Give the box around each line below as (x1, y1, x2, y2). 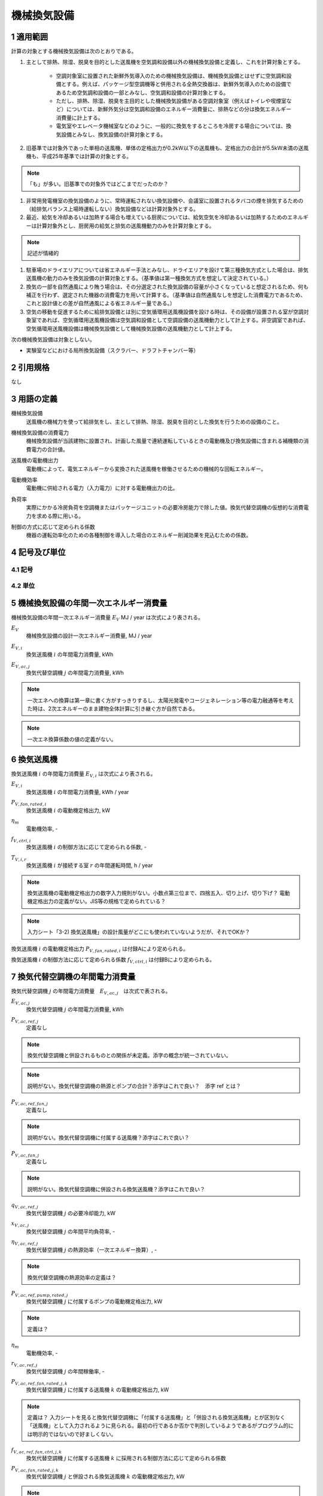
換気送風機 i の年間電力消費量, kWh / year (26, 788, 129, 795)
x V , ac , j (11, 1220, 29, 1228)
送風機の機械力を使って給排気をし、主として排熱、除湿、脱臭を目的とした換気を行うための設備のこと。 (26, 418, 282, 425)
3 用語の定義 (11, 394, 58, 404)
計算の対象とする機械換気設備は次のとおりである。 (11, 48, 137, 55)
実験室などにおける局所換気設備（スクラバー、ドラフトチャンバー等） (26, 347, 199, 354)
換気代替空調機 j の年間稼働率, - (26, 1368, 105, 1375)
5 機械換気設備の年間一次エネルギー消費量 (11, 598, 167, 609)
